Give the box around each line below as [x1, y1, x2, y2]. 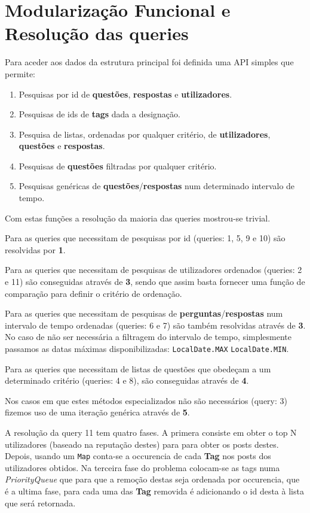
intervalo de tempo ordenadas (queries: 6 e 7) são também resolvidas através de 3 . [5, 318, 306, 331]
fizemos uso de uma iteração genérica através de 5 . [5, 406, 190, 418]
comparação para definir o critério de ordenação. [5, 287, 182, 299]
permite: [5, 67, 35, 80]
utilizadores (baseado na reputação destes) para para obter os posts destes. [5, 438, 279, 450]
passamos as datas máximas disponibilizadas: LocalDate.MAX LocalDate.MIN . [5, 342, 289, 354]
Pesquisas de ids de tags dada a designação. [19, 108, 180, 120]
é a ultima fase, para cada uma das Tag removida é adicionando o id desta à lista [5, 485, 304, 497]
